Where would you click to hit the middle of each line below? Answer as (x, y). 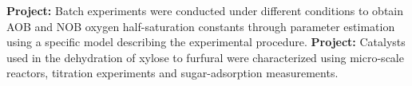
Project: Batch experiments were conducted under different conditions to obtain (205, 10)
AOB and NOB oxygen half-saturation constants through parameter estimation (201, 26)
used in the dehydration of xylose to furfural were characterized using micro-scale (205, 57)
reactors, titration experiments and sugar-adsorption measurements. (172, 73)
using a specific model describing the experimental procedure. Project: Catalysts (206, 42)
